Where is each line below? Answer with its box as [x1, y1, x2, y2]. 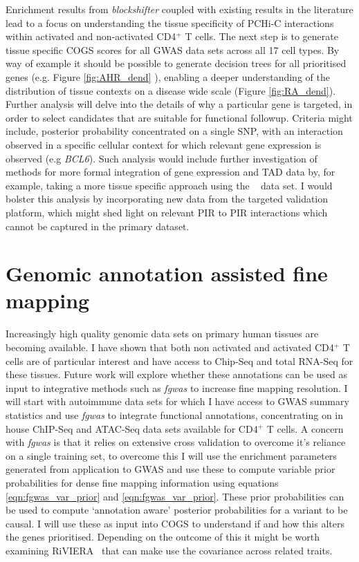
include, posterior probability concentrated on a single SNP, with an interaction [6, 124, 343, 138]
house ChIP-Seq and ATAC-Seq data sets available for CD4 [6, 421, 258, 435]
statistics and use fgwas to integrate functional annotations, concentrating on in [6, 407, 344, 422]
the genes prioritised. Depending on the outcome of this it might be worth [6, 530, 320, 544]
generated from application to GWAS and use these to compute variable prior [6, 462, 335, 476]
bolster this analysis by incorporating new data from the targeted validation [6, 191, 329, 206]
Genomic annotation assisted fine [6, 259, 328, 288]
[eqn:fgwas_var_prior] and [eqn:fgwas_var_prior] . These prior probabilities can [6, 489, 344, 503]
